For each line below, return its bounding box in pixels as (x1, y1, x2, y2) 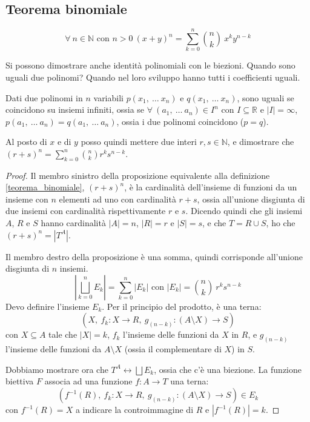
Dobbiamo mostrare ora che (5, 363, 108, 375)
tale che (48, 328, 77, 341)
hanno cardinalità (41, 216, 106, 229)
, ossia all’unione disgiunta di (197, 192, 305, 205)
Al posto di (5, 135, 47, 148)
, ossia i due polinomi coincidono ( (116, 115, 244, 127)
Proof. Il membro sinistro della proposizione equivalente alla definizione (5, 169, 270, 181)
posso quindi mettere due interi (81, 135, 197, 148)
